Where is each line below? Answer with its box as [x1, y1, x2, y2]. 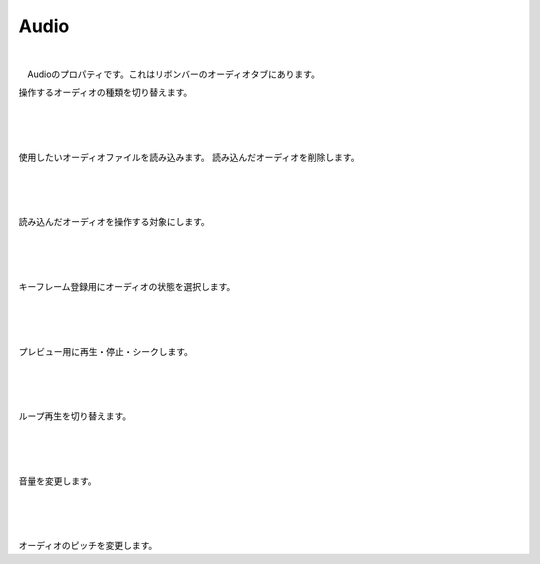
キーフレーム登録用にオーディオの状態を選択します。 [18, 281, 236, 293]
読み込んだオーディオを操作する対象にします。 [18, 216, 210, 228]
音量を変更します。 [18, 475, 97, 487]
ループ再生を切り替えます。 [18, 410, 132, 422]
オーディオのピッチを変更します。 [18, 540, 158, 552]
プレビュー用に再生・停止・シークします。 [18, 345, 194, 357]
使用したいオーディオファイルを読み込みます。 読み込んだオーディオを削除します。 [18, 151, 360, 163]
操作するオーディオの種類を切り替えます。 [18, 86, 193, 99]
